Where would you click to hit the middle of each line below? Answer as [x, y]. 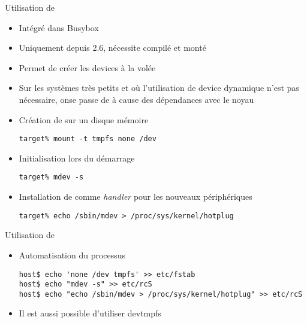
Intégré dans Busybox [59, 27]
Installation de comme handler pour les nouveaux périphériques [136, 196]
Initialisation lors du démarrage [77, 158]
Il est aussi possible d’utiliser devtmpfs [90, 313]
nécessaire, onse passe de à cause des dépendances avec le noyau [136, 99]
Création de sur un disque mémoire [84, 119]
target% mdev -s [51, 177]
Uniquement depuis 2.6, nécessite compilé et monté [112, 48]
